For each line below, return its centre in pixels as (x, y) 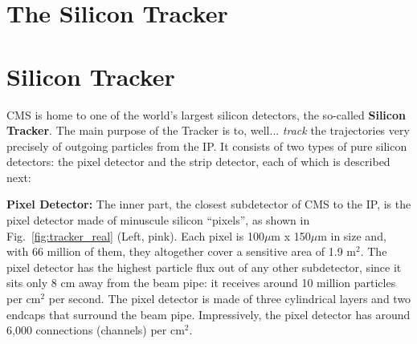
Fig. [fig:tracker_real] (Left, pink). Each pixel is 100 (135, 235)
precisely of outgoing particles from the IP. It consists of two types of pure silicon (207, 146)
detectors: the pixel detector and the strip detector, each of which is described (198, 162)
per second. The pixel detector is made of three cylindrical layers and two (230, 299)
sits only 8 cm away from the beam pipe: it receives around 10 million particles (201, 283)
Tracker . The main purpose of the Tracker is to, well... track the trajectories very (208, 130)
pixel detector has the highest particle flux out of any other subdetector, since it (204, 267)
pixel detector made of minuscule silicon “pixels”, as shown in (158, 220)
